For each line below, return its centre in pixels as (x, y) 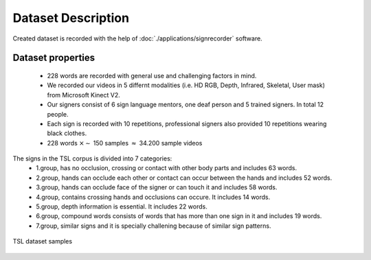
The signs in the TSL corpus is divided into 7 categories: (92, 158)
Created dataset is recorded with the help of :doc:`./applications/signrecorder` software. (137, 38)
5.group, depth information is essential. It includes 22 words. (122, 206)
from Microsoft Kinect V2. (83, 95)
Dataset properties (54, 58)
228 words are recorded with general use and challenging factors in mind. (152, 75)
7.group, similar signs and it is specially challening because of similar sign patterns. (154, 226)
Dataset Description (71, 18)
